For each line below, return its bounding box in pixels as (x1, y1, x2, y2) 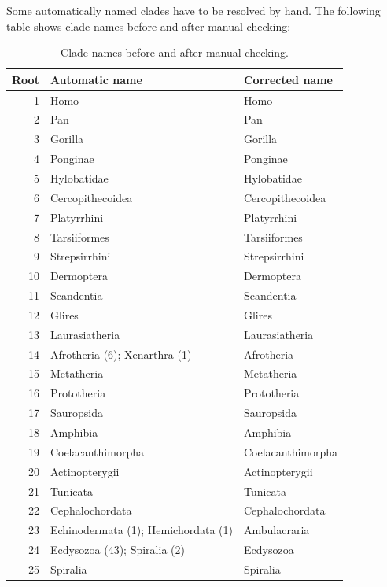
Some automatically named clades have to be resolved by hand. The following (6, 2, 381, 18)
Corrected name (243, 71, 333, 87)
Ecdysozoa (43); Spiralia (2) (50, 541, 185, 558)
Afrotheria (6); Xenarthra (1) (50, 345, 192, 362)
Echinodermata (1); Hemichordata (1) (50, 522, 233, 538)
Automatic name (50, 71, 142, 87)
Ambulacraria (243, 522, 310, 538)
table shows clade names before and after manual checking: (6, 17, 291, 34)
